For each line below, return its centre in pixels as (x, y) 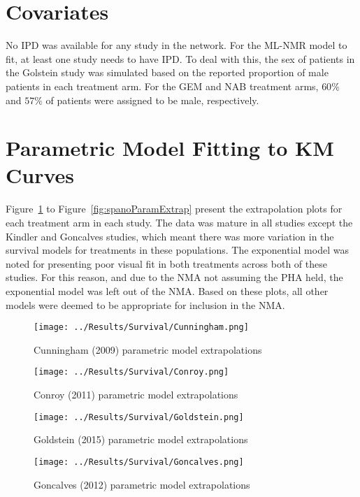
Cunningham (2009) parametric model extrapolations (148, 349)
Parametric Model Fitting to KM (170, 148)
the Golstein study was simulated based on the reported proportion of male (167, 72)
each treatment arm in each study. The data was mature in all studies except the (179, 222)
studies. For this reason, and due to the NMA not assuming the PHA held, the (174, 277)
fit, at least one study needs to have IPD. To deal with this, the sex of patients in (180, 58)
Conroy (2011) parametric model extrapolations (136, 395)
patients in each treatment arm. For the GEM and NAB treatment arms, (162, 86)
